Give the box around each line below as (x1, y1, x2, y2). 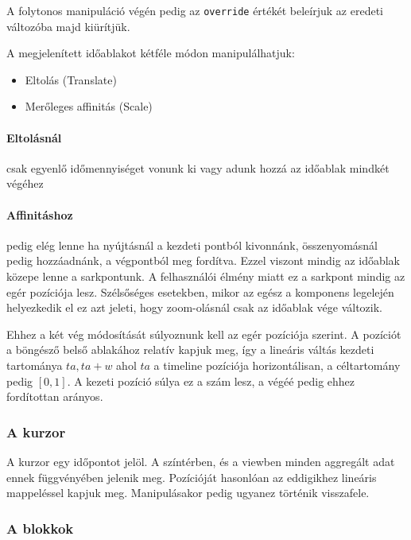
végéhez (6, 175, 44, 192)
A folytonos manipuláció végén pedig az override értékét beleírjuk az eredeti (6, 2, 383, 18)
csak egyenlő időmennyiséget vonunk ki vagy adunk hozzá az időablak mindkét (6, 159, 390, 176)
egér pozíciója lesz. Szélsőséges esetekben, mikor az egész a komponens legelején (6, 283, 394, 300)
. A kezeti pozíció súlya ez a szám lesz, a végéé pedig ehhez (67, 372, 355, 389)
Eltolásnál (6, 129, 62, 146)
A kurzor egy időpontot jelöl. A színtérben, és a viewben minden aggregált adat (6, 453, 395, 469)
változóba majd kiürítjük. (6, 17, 130, 34)
